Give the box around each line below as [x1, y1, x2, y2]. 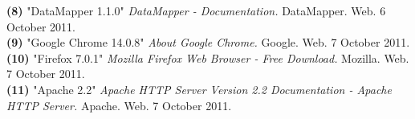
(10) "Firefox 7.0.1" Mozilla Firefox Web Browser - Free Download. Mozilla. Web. [6, 49, 409, 66]
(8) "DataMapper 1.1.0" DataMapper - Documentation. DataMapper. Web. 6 [6, 2, 386, 18]
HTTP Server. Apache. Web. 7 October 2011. [6, 96, 232, 113]
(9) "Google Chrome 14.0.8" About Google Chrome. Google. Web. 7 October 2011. [6, 34, 410, 51]
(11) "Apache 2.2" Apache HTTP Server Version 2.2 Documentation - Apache [6, 80, 392, 97]
